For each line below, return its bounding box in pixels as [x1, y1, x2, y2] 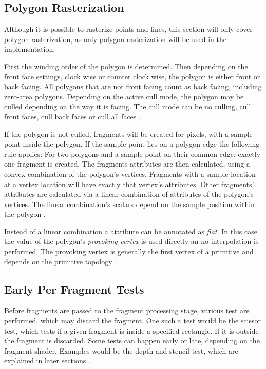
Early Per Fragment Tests [4, 281, 144, 297]
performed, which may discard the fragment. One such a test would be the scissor [4, 315, 261, 326]
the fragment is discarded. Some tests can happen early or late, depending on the [4, 335, 260, 346]
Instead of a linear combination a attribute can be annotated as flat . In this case [4, 225, 257, 236]
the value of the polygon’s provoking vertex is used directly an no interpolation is [4, 236, 259, 247]
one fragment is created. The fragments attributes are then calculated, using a [4, 158, 250, 169]
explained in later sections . [4, 355, 90, 366]
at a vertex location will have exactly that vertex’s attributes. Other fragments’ [4, 178, 254, 189]
